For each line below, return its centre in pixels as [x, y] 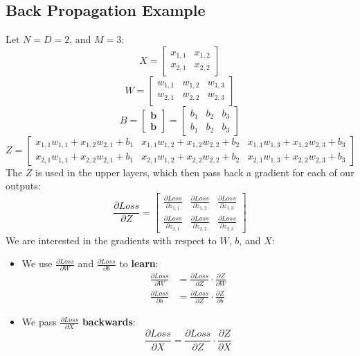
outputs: [23, 186]
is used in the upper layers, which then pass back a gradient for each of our [195, 172]
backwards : [109, 322]
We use [37, 263]
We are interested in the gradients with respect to [111, 240]
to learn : [139, 263]
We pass [39, 322]
